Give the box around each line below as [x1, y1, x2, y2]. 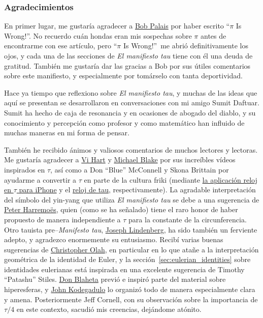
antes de [201, 30, 226, 41]
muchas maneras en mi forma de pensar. [4, 127, 129, 138]
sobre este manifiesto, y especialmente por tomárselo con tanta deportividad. [4, 70, 243, 81]
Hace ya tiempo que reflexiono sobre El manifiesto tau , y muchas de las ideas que [4, 87, 257, 98]
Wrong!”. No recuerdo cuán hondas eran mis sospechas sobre [4, 30, 192, 41]
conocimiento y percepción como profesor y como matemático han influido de [4, 117, 245, 128]
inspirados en [4, 164, 45, 175]
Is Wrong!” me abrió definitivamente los [123, 40, 248, 51]
